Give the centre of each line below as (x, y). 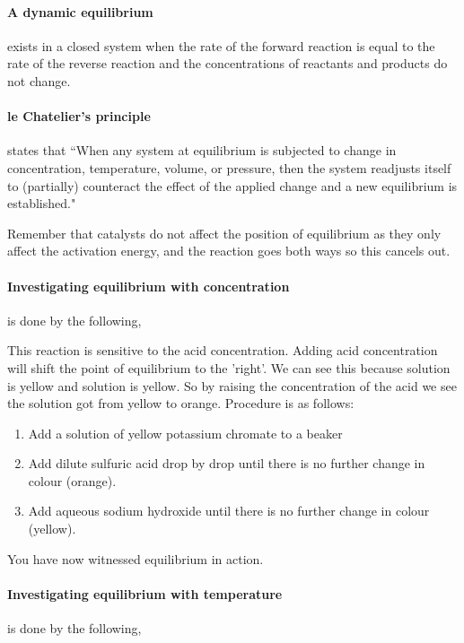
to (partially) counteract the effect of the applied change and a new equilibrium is (232, 185)
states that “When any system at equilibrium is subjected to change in (202, 150)
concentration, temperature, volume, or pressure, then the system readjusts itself (229, 167)
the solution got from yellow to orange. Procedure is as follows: (181, 403)
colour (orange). (72, 480)
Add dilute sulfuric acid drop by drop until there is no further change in (227, 463)
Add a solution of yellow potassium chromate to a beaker (185, 433)
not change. (39, 80)
